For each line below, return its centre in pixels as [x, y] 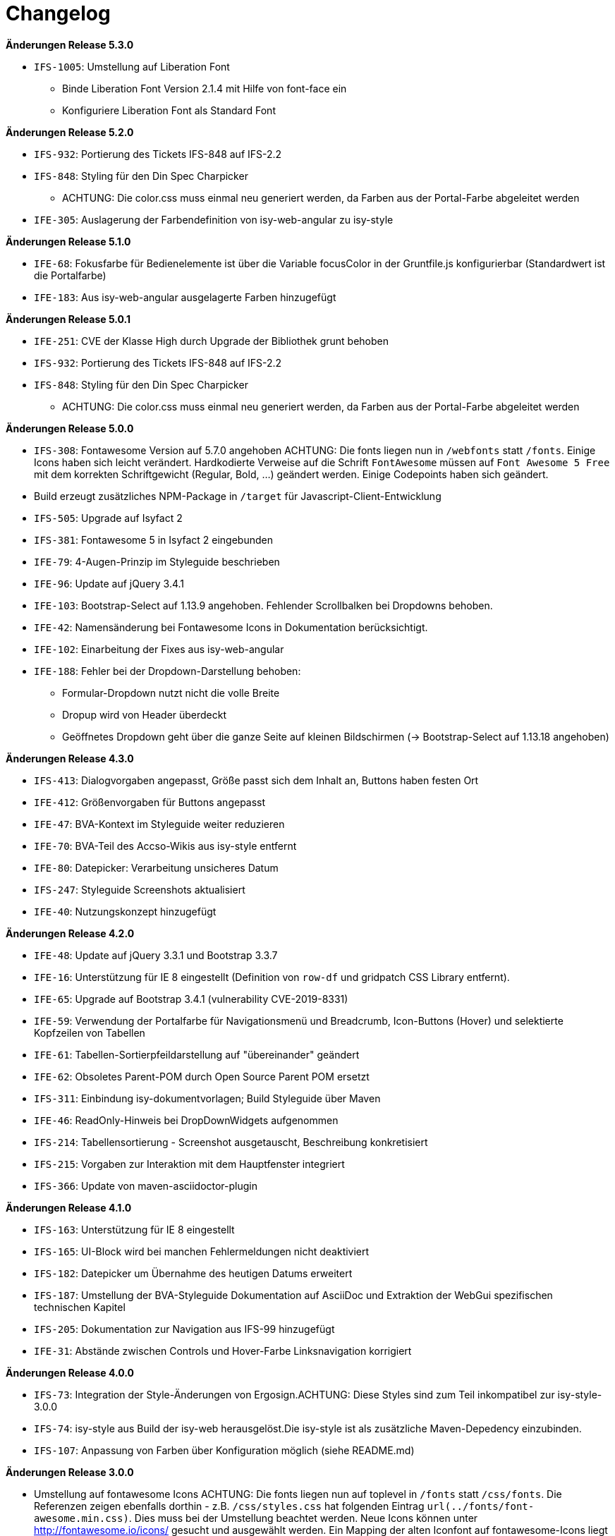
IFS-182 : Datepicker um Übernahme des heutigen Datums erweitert [193, 1273]
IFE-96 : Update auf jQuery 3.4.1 [109, 583]
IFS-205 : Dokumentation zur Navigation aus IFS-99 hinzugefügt [184, 1329]
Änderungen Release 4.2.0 [70, 933]
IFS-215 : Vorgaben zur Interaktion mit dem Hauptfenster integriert [189, 1164]
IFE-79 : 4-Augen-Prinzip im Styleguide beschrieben [157, 561]
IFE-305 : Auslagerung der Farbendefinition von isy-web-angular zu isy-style [214, 219]
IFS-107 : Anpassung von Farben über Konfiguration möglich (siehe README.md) [224, 1450]
